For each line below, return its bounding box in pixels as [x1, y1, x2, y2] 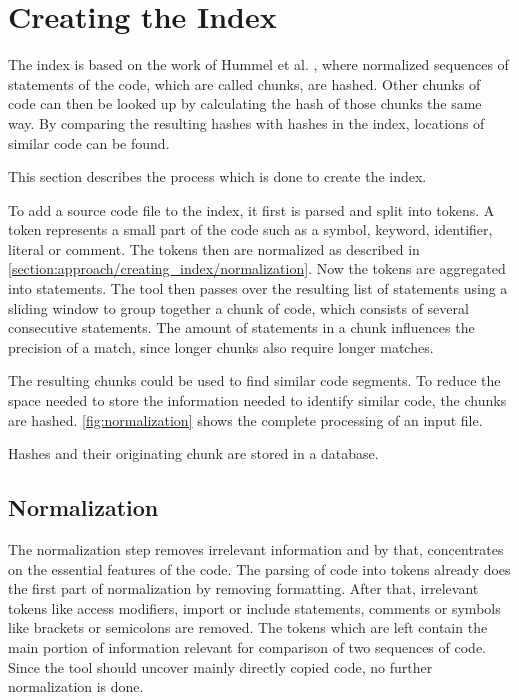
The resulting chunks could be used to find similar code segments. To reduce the [8, 370, 501, 391]
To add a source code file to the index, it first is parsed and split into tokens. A [8, 199, 495, 220]
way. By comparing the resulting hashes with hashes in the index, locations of [8, 112, 485, 133]
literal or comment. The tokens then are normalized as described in [8, 238, 420, 259]
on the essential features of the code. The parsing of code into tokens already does [8, 558, 511, 579]
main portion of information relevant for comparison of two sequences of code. [8, 636, 486, 657]
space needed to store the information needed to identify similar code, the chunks [8, 390, 507, 411]
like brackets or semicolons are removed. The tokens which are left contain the [8, 617, 488, 638]
